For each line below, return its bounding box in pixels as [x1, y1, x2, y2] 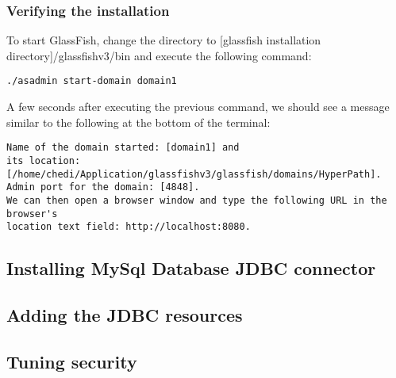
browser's [6, 208, 58, 220]
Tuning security [6, 349, 137, 373]
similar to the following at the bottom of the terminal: [6, 113, 271, 130]
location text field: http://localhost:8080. [6, 221, 251, 233]
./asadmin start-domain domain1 [6, 75, 177, 87]
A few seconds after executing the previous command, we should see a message [6, 98, 390, 115]
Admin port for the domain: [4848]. [6, 181, 200, 193]
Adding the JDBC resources [6, 303, 243, 327]
